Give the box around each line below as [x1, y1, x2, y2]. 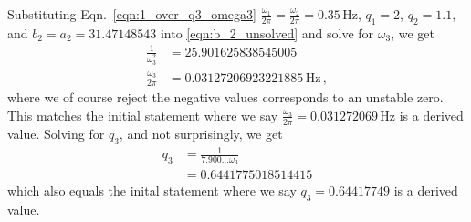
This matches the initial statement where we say [7, 105, 278, 124]
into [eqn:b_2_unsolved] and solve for [160, 23, 374, 42]
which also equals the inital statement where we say [7, 181, 297, 200]
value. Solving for [7, 123, 105, 143]
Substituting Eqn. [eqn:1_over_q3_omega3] [7, 5, 256, 23]
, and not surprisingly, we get [119, 123, 283, 143]
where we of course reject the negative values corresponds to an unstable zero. [7, 88, 444, 107]
